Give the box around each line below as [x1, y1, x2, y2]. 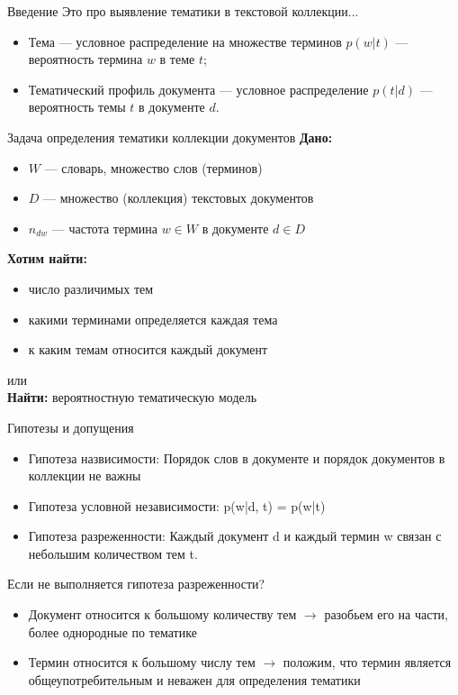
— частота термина [51, 218, 157, 237]
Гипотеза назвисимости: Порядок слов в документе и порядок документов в [28, 448, 445, 467]
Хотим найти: [7, 249, 87, 268]
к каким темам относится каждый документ [28, 340, 268, 359]
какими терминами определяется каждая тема [28, 309, 278, 328]
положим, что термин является [283, 653, 452, 672]
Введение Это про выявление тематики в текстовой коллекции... [7, 2, 359, 20]
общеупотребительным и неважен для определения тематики [28, 670, 361, 689]
